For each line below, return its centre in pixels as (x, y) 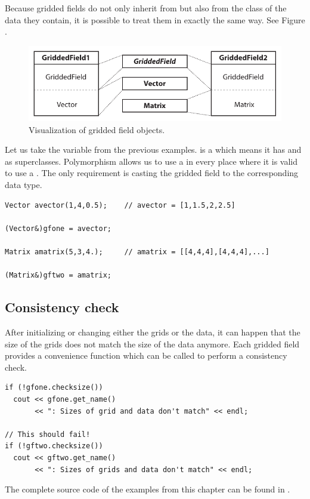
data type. (24, 185)
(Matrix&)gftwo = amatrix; (58, 275)
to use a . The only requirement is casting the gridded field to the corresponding (152, 173)
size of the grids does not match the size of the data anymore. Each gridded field (152, 344)
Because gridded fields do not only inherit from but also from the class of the (146, 8)
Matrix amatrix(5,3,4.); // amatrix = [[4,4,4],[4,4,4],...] (137, 252)
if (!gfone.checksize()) (54, 388)
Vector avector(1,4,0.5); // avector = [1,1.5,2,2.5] (120, 205)
